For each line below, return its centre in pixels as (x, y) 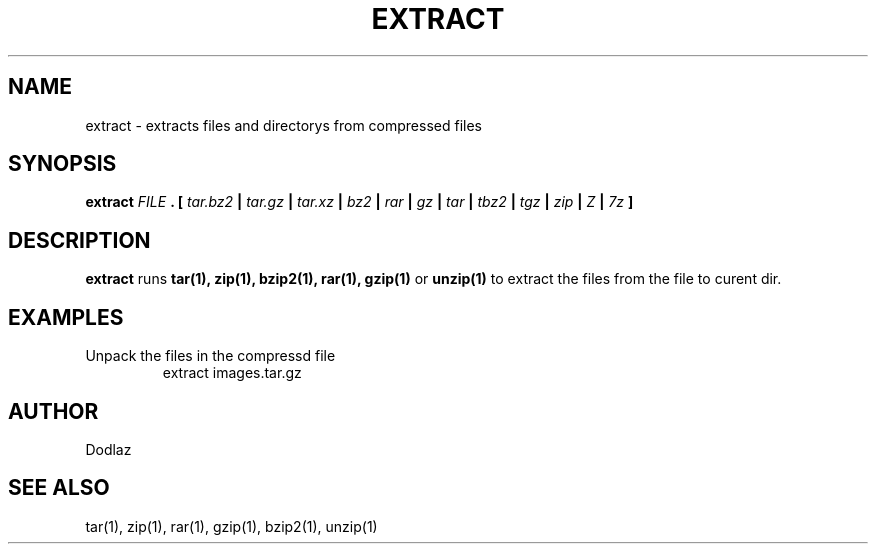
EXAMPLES (66, 317)
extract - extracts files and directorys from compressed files (283, 125)
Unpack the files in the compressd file (210, 356)
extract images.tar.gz (232, 373)
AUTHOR (53, 411)
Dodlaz (108, 449)
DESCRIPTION (79, 240)
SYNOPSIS (62, 164)
